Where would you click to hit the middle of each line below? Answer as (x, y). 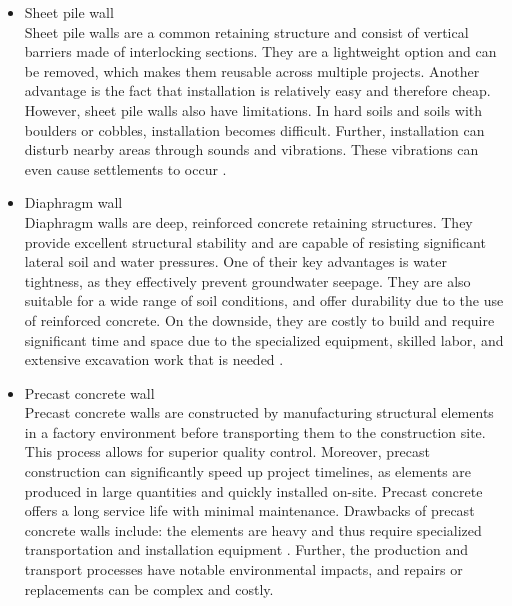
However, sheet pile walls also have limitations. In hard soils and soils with (253, 109)
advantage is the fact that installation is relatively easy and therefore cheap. (257, 90)
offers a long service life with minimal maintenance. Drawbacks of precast (249, 510)
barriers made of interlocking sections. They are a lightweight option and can (260, 51)
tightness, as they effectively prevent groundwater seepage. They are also (247, 280)
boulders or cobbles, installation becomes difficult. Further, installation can (254, 129)
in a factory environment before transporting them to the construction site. (255, 431)
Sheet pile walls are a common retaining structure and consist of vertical (246, 31)
